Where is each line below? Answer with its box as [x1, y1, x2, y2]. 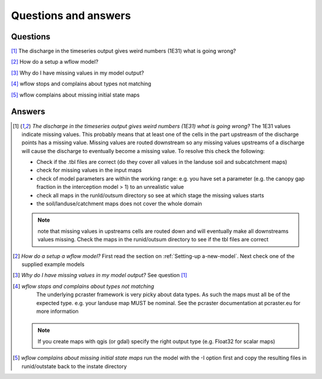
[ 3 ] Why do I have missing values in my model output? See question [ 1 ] [13, 272, 187, 279]
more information [36, 307, 79, 315]
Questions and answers [11, 9, 131, 22]
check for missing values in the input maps [36, 167, 142, 174]
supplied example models [21, 261, 85, 268]
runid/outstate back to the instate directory [21, 362, 128, 369]
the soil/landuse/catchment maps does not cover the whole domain [36, 200, 202, 207]
